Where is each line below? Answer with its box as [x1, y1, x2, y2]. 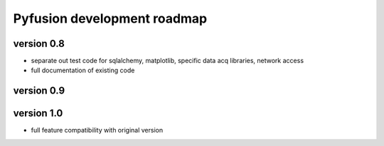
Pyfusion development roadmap [13, 11, 208, 26]
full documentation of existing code [31, 66, 135, 74]
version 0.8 [13, 38, 65, 50]
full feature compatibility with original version [31, 126, 164, 135]
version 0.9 [13, 85, 65, 97]
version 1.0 [13, 107, 63, 120]
